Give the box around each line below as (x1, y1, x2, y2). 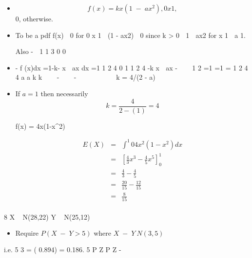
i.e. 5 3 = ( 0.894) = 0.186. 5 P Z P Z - (4, 244, 121, 254)
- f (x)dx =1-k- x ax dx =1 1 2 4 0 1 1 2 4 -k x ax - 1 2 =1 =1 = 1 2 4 (15, 62, 248, 72)
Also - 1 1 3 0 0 (15, 46, 66, 56)
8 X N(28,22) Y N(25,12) (4, 211, 90, 222)
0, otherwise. (15, 14, 53, 23)
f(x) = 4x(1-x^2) (15, 120, 65, 131)
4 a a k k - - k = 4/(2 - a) (15, 72, 155, 82)
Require (15, 228, 39, 238)
